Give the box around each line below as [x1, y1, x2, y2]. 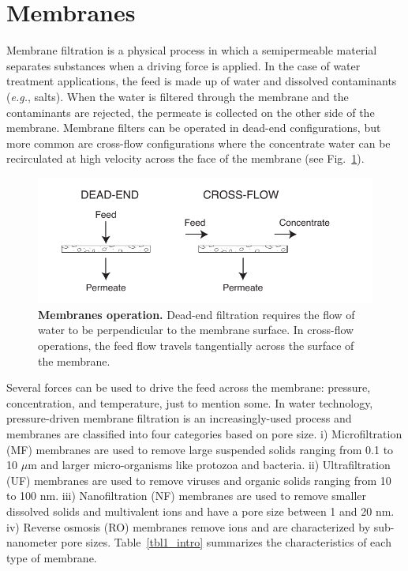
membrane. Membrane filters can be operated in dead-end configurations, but [6, 119, 381, 136]
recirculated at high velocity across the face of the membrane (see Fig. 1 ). [6, 150, 365, 167]
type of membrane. [6, 549, 97, 565]
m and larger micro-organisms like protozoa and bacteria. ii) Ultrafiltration [28, 456, 391, 473]
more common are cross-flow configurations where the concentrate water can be [6, 134, 391, 151]
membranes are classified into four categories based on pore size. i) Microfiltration [6, 426, 402, 442]
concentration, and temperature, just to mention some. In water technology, [6, 394, 373, 411]
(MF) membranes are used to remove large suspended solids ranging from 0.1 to [6, 441, 394, 457]
